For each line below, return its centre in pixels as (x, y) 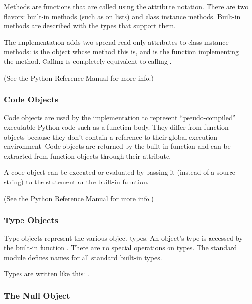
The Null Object (37, 295)
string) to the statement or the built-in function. (76, 181)
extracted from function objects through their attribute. (88, 155)
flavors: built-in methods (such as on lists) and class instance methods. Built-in (122, 16)
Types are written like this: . (47, 274)
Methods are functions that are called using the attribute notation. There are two (126, 6)
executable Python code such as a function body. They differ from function (116, 127)
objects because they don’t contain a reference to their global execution (111, 136)
